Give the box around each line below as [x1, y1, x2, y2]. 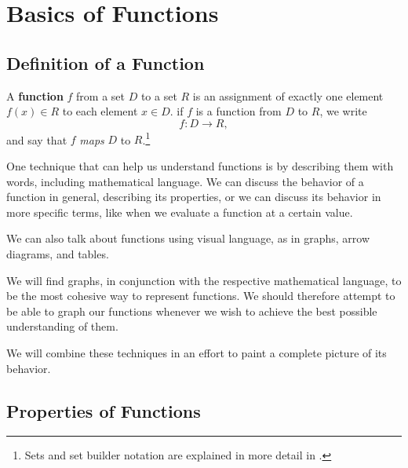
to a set [140, 87, 177, 104]
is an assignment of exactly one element [192, 87, 384, 104]
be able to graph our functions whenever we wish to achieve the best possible [6, 302, 377, 319]
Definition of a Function [6, 50, 205, 75]
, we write [319, 103, 367, 119]
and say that [6, 131, 67, 148]
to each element [62, 103, 138, 119]
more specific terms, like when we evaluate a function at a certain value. [6, 203, 353, 220]
